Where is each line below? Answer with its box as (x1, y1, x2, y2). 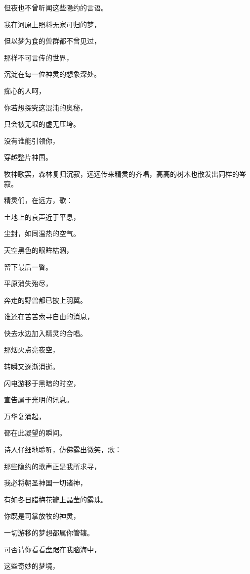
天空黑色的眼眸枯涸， (4, 244, 73, 255)
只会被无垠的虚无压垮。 (4, 119, 80, 129)
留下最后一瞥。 (4, 261, 52, 272)
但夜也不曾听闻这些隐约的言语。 (4, 2, 108, 12)
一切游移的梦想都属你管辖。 (4, 527, 94, 537)
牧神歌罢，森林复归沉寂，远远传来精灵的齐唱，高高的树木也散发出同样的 (4, 168, 239, 179)
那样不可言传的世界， (4, 52, 73, 62)
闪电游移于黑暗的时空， (4, 378, 80, 388)
